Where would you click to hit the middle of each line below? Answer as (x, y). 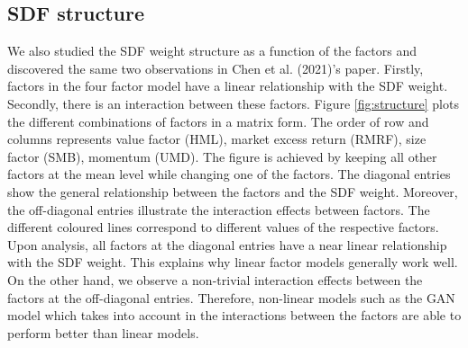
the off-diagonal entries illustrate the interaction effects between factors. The (219, 209)
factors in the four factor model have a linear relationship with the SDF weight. (228, 86)
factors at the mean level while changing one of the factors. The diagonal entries (229, 174)
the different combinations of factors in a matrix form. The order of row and (218, 121)
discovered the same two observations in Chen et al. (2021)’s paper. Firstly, (216, 68)
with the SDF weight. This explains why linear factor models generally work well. (233, 262)
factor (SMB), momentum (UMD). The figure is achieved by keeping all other (222, 156)
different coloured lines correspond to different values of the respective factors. (223, 227)
